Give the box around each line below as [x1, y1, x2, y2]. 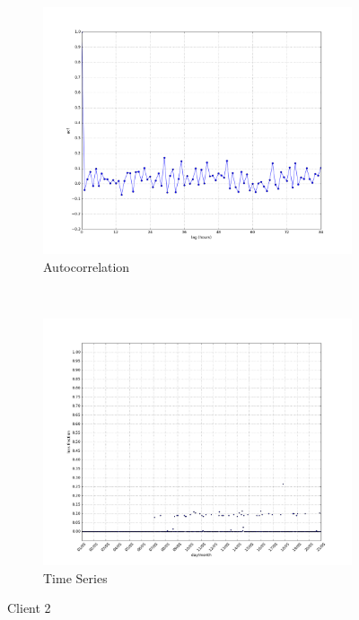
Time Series [43, 568, 108, 587]
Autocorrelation [43, 257, 130, 275]
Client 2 [7, 598, 51, 617]
